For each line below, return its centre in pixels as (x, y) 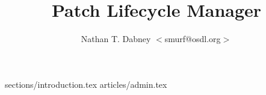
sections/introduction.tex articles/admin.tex (86, 84)
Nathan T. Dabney (116, 39)
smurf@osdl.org (193, 39)
